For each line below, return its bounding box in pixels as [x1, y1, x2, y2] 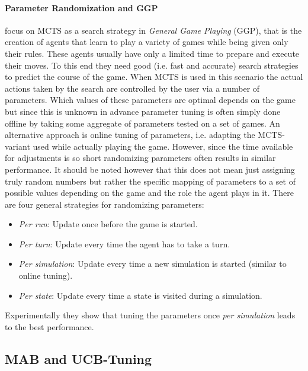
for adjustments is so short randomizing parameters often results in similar [5, 151, 276, 164]
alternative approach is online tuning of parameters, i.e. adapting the [5, 128, 255, 141]
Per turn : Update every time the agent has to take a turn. [18, 237, 230, 250]
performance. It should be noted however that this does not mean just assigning [5, 163, 295, 175]
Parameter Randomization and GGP [5, 1, 158, 14]
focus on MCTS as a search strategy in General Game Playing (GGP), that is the [5, 24, 302, 36]
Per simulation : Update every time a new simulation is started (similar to [18, 257, 287, 270]
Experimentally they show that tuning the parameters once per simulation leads [5, 309, 296, 321]
